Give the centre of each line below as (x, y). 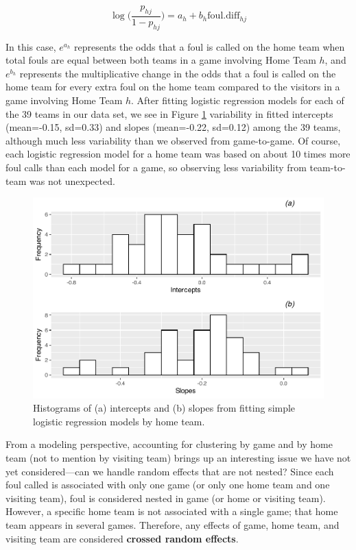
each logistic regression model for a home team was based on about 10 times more (178, 154)
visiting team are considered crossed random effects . (122, 538)
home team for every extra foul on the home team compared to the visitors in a (173, 87)
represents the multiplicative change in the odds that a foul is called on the (178, 73)
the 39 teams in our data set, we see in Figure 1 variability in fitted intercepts (169, 113)
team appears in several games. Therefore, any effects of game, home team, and (173, 525)
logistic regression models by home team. (119, 421)
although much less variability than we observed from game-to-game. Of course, (173, 140)
